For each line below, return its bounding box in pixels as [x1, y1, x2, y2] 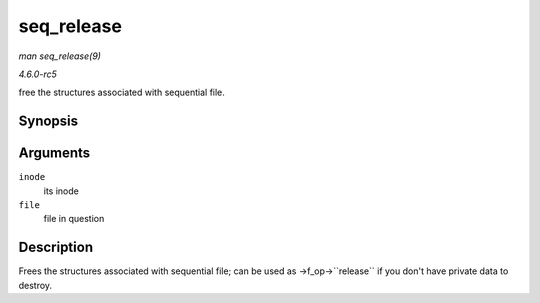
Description [18, 239, 94, 256]
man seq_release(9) [18, 50, 102, 62]
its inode [43, 185, 79, 197]
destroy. [18, 279, 53, 291]
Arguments [18, 145, 91, 162]
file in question [43, 213, 105, 225]
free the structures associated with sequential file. [18, 86, 225, 99]
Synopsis [18, 113, 79, 130]
